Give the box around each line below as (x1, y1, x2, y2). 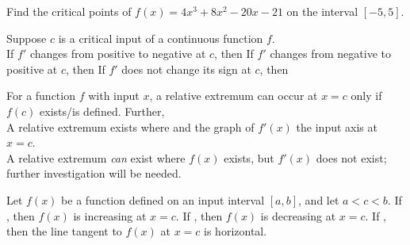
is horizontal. (204, 223, 267, 239)
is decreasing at (260, 207, 336, 224)
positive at (6, 60, 58, 77)
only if (351, 87, 382, 104)
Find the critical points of (6, 3, 132, 19)
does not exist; (316, 149, 387, 166)
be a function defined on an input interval (61, 191, 265, 208)
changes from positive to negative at (29, 45, 206, 62)
